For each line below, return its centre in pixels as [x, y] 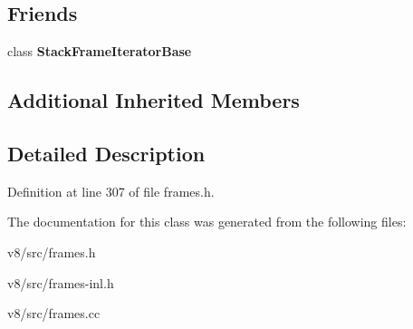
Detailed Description [106, 153]
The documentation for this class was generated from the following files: [207, 222]
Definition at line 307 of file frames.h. [111, 191]
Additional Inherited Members [154, 100]
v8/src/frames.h [52, 252]
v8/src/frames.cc [54, 313]
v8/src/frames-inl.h [61, 282]
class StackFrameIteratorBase [100, 51]
